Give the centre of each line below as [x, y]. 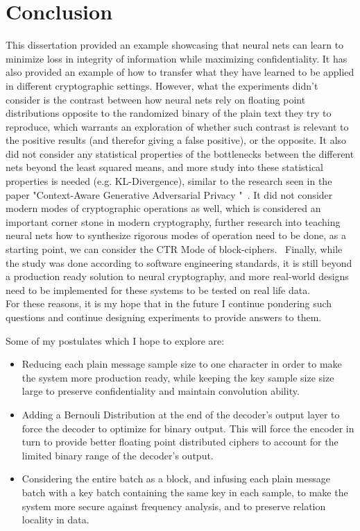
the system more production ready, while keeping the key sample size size [178, 377]
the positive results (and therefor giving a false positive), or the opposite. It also [176, 140]
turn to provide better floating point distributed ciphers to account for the [180, 442]
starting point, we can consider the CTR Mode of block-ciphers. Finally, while [174, 249]
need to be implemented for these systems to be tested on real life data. [158, 289]
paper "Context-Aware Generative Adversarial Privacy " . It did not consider [169, 194]
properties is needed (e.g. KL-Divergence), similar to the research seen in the [169, 181]
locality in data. [55, 520]
